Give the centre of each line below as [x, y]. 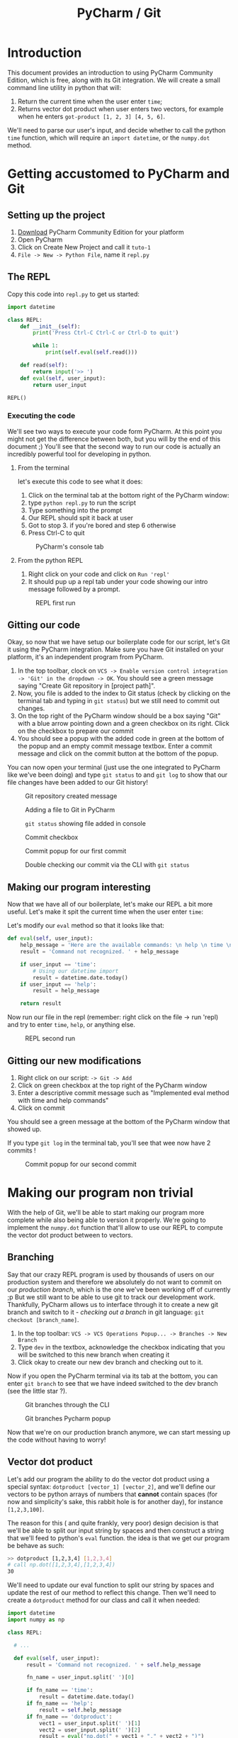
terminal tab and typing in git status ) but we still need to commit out [119, 701]
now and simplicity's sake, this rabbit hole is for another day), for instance [115, 1501]
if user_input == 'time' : [58, 964]
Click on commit [41, 1108]
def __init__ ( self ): [50, 326]
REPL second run [50, 1038]
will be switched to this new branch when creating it [93, 1355]
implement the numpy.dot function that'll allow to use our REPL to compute [115, 1227]
